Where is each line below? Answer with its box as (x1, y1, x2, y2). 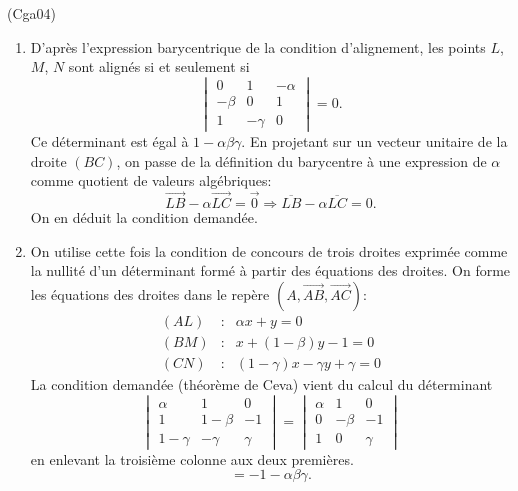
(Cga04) (7, 3, 56, 23)
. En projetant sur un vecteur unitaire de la (241, 131, 508, 152)
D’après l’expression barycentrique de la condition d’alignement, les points (30, 36, 486, 57)
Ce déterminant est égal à (30, 131, 189, 152)
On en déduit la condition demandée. (30, 207, 258, 228)
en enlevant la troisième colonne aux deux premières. (30, 448, 354, 469)
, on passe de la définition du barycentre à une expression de (116, 150, 487, 171)
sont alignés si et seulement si (68, 56, 250, 77)
